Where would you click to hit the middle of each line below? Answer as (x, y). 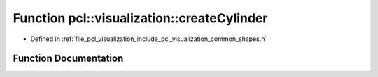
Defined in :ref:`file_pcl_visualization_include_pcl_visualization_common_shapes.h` (149, 39)
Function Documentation (68, 59)
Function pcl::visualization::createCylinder (140, 18)
